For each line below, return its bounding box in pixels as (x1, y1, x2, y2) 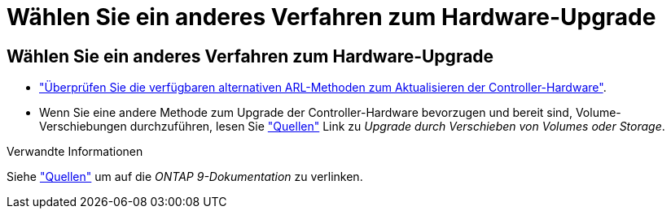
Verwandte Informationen (7, 144, 143, 159)
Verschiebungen (39, 119, 127, 134)
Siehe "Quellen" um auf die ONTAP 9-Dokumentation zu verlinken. (7, 170, 363, 184)
